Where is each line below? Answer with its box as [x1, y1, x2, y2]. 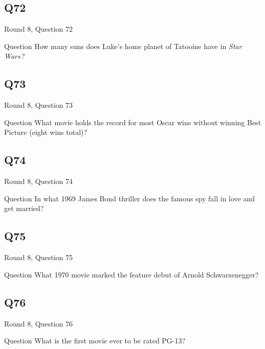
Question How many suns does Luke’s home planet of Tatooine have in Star [4, 40, 242, 51]
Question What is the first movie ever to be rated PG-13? [4, 335, 186, 346]
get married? [4, 203, 44, 214]
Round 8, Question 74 [4, 176, 73, 187]
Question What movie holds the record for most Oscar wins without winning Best [4, 117, 261, 127]
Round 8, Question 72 [4, 24, 73, 34]
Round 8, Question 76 [4, 318, 73, 329]
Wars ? [4, 51, 25, 61]
